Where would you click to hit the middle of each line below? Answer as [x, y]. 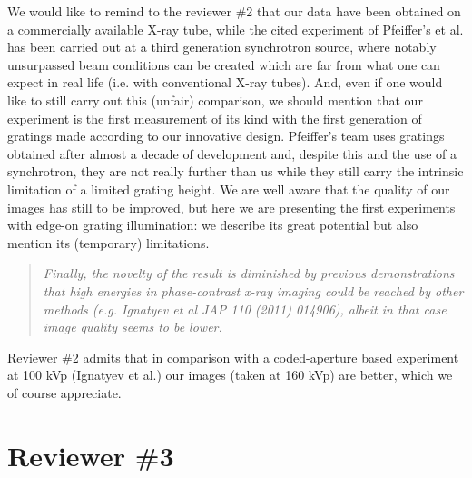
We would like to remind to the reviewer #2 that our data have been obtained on [234, 11]
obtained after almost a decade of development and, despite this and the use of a [232, 153]
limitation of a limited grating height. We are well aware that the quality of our [229, 189]
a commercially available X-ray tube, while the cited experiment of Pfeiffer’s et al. [236, 29]
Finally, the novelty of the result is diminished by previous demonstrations [249, 273]
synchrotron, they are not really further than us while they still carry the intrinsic [236, 171]
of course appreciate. [64, 392]
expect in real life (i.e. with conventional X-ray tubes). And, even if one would [225, 82]
